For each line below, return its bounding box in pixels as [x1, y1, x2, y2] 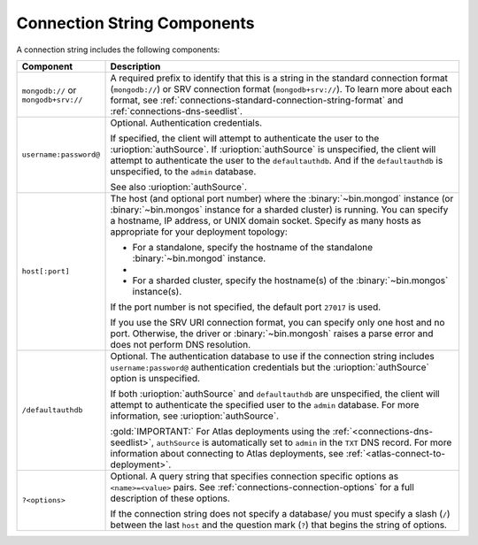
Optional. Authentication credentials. [110, 116, 263, 128]
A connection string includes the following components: [16, 44, 220, 55]
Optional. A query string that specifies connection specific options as [110, 470, 398, 482]
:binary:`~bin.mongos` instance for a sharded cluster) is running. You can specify [110, 203, 449, 216]
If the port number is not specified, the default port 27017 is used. [110, 301, 382, 313]
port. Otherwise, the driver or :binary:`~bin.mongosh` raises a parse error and [110, 327, 434, 340]
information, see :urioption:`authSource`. [110, 410, 279, 422]
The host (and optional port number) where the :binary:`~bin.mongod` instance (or [110, 192, 454, 204]
